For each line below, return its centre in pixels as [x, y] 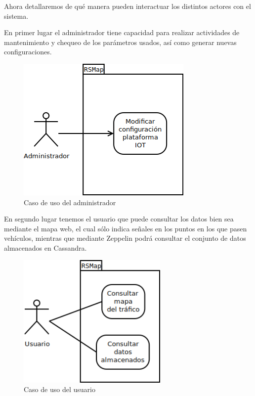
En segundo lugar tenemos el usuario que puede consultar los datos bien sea [119, 219]
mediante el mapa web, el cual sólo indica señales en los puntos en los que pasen [126, 228]
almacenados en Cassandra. [45, 247]
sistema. [16, 16]
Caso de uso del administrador [70, 202]
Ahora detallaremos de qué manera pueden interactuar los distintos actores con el [127, 6]
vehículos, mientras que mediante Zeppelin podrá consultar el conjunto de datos [125, 238]
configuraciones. [28, 52]
